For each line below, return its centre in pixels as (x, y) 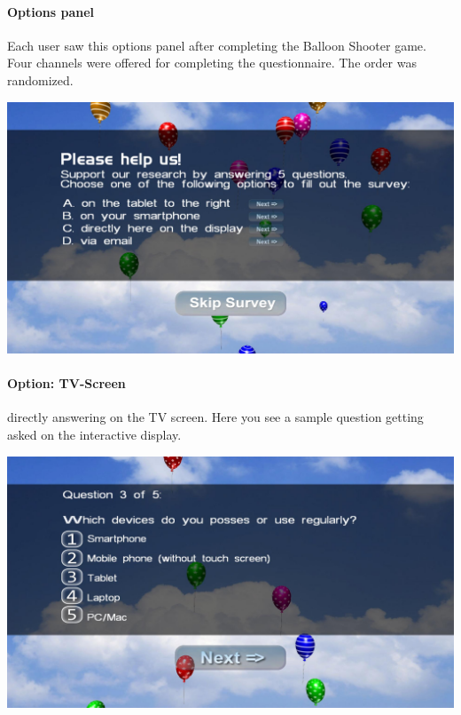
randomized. (40, 79)
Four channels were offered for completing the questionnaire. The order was (212, 63)
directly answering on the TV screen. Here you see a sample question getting (215, 417)
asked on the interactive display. (94, 435)
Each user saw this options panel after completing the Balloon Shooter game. (217, 45)
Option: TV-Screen (66, 383)
